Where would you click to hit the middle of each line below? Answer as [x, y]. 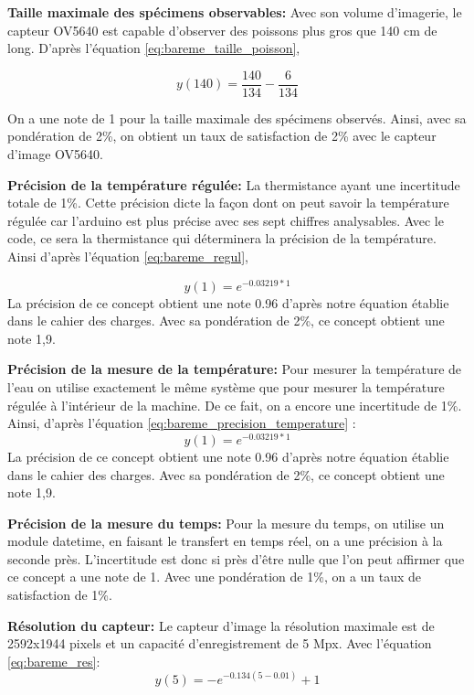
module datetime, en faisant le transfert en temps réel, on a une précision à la [225, 541]
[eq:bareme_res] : [54, 661]
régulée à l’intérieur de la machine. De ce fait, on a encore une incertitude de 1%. [235, 405]
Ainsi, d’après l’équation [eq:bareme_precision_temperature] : [182, 423]
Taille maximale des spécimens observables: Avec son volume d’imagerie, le [235, 12]
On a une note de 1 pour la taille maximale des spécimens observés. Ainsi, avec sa [237, 118]
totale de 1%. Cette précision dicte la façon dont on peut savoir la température [228, 203]
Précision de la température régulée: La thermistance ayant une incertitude [234, 184]
